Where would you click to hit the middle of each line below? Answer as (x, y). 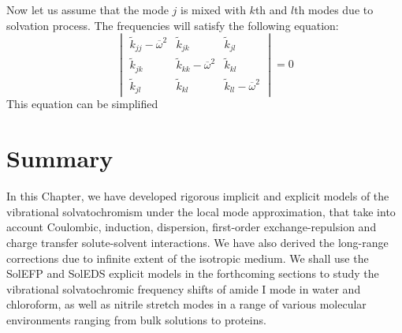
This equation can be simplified (82, 104)
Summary (60, 158)
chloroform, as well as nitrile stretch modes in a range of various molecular (186, 304)
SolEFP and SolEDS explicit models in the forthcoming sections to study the (193, 273)
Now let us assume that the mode (87, 9)
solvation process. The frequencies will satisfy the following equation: (173, 25)
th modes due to (334, 9)
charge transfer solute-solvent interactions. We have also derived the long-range (197, 242)
